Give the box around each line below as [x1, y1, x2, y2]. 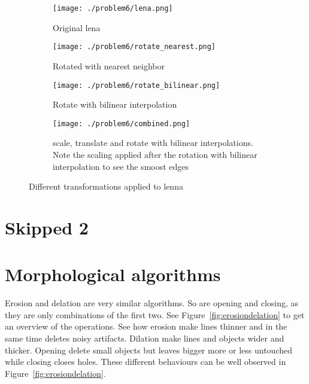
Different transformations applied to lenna [29, 180, 183, 193]
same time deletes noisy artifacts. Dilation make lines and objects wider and [5, 332, 284, 345]
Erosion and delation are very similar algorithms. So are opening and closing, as [5, 297, 299, 309]
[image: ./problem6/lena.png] [53, 4, 173, 13]
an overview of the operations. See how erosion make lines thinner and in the [5, 320, 287, 333]
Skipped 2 [5, 215, 89, 239]
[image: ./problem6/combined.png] [53, 119, 190, 128]
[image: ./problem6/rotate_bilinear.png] [53, 81, 220, 90]
